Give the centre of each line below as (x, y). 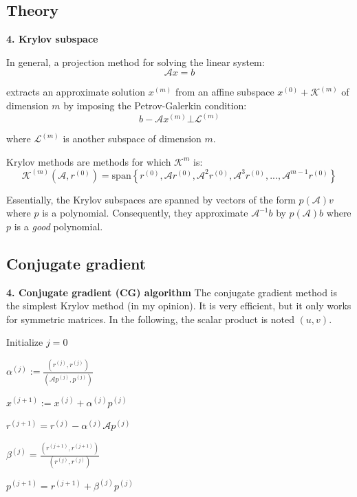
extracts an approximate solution (76, 92)
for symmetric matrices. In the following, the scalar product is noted (150, 319)
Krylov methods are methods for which (89, 161)
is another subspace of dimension (132, 139)
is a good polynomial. (58, 226)
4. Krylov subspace (52, 39)
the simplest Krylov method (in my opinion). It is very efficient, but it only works (179, 306)
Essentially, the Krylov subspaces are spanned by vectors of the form (151, 199)
